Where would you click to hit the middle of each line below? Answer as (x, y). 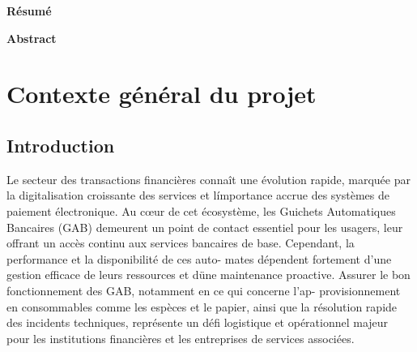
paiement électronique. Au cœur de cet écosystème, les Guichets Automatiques (201, 210)
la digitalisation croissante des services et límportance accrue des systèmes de (198, 195)
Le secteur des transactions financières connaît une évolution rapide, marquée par (208, 179)
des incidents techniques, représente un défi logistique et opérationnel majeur (198, 322)
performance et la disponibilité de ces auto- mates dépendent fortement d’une (199, 258)
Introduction (61, 145)
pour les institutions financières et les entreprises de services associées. (181, 338)
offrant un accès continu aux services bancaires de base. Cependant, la (181, 243)
